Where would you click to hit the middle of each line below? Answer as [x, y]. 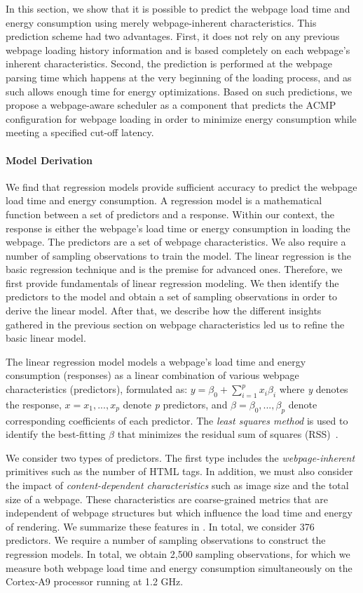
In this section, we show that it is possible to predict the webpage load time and [178, 8]
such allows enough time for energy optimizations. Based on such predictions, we [179, 91]
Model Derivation [49, 160]
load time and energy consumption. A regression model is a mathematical [164, 200]
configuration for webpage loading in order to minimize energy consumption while [181, 118]
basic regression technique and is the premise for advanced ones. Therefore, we [174, 269]
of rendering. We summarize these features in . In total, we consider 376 [160, 526]
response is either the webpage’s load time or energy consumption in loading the [178, 228]
